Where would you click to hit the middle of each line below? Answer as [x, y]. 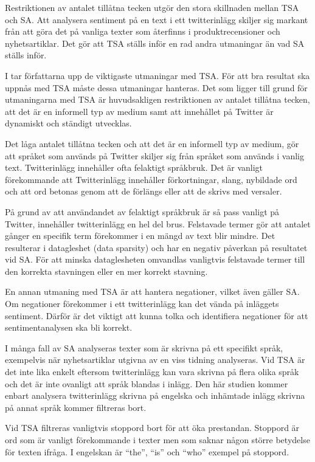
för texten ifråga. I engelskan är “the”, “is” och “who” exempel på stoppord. [147, 451]
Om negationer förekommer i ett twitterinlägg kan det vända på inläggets [142, 304]
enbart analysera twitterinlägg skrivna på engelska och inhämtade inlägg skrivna [155, 395]
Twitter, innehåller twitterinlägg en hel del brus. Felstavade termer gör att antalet [158, 223]
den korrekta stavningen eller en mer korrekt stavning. [106, 271]
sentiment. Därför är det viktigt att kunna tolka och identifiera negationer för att [157, 315]
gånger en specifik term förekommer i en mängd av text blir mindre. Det [140, 236]
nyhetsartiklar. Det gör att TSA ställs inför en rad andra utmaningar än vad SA [155, 43]
